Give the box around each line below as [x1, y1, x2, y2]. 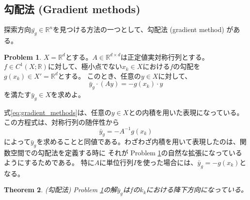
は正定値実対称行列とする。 [121, 51, 209, 62]
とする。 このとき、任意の [58, 70, 141, 81]
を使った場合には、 [136, 157, 198, 167]
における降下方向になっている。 [146, 184, 248, 195]
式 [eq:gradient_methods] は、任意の [4, 107, 111, 117]
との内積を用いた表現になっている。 [128, 107, 244, 117]
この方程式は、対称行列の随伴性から [4, 117, 119, 127]
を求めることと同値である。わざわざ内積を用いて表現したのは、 [36, 136, 240, 147]
